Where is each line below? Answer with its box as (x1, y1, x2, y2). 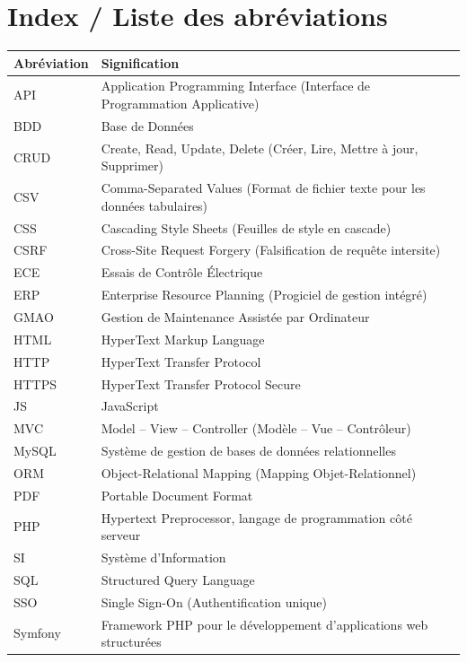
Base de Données (101, 116, 194, 135)
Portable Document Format (101, 485, 253, 504)
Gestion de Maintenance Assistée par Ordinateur (101, 308, 370, 326)
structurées (101, 632, 162, 651)
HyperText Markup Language (101, 329, 265, 348)
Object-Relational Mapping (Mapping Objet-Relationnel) (101, 463, 417, 482)
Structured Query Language (101, 570, 255, 588)
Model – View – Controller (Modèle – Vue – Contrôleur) (101, 419, 411, 438)
